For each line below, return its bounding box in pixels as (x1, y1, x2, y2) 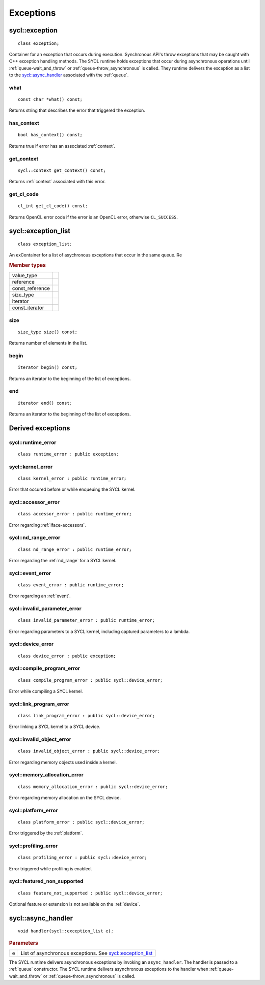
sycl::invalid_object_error (9, 736, 71, 743)
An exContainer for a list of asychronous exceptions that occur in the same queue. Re (9, 252, 182, 258)
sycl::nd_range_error (9, 534, 61, 541)
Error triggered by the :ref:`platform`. (9, 830, 83, 836)
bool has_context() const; (18, 132, 83, 138)
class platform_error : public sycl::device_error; (18, 819, 145, 825)
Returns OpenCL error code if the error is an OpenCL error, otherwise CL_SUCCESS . (9, 214, 178, 220)
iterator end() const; (18, 400, 73, 406)
